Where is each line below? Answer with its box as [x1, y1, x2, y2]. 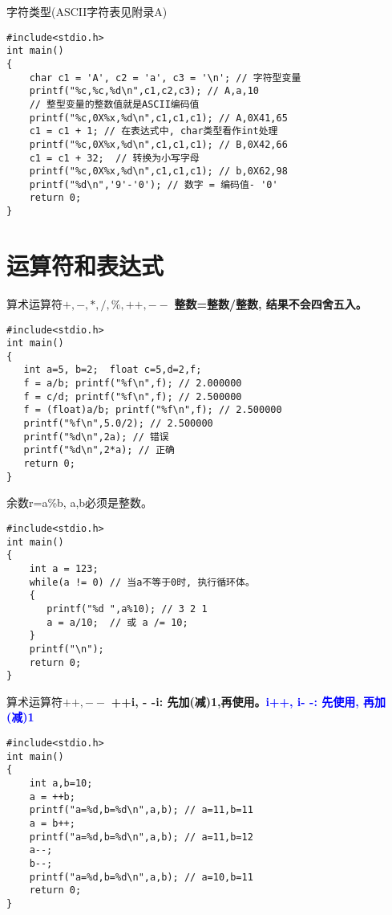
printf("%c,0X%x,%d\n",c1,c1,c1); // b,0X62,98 [29, 165, 288, 178]
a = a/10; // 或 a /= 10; [46, 616, 188, 628]
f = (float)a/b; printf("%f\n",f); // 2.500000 [23, 404, 282, 416]
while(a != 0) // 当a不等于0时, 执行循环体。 [29, 576, 255, 588]
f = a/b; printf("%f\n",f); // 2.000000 [23, 378, 242, 390]
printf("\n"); [29, 643, 104, 655]
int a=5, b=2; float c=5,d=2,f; [23, 364, 202, 376]
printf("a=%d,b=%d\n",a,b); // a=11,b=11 [29, 804, 253, 816]
